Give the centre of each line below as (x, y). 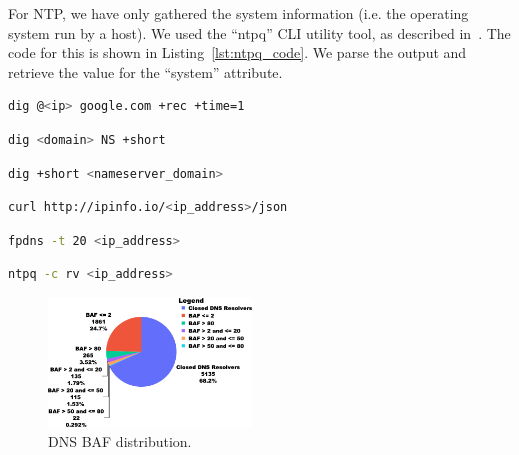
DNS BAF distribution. (120, 441)
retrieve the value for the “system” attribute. (145, 71)
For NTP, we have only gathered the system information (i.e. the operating (238, 13)
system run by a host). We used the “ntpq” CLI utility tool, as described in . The (259, 32)
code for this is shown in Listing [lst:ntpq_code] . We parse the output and (237, 52)
